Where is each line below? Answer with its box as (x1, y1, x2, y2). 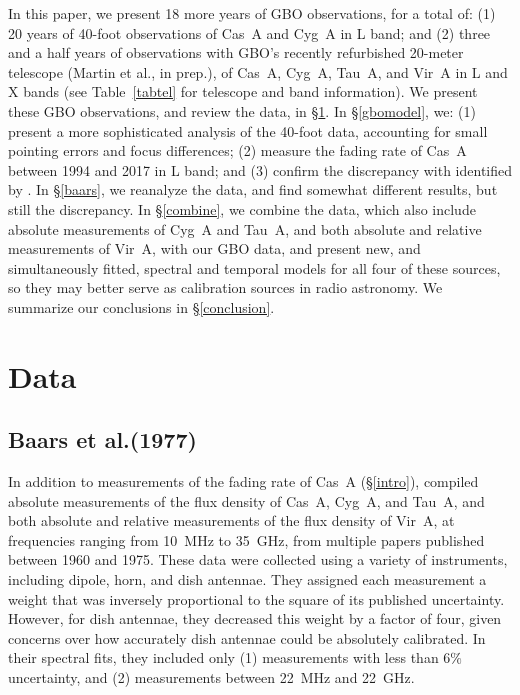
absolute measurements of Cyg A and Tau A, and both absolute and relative (8, 218, 482, 239)
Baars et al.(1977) (8, 424, 197, 455)
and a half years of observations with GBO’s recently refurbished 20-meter (8, 42, 464, 63)
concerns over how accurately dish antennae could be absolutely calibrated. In (8, 627, 486, 648)
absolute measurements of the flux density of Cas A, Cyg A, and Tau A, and (8, 490, 485, 511)
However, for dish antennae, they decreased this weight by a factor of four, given (8, 608, 502, 629)
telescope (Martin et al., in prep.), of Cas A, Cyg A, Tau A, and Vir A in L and (8, 61, 508, 82)
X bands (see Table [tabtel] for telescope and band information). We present (8, 81, 478, 102)
